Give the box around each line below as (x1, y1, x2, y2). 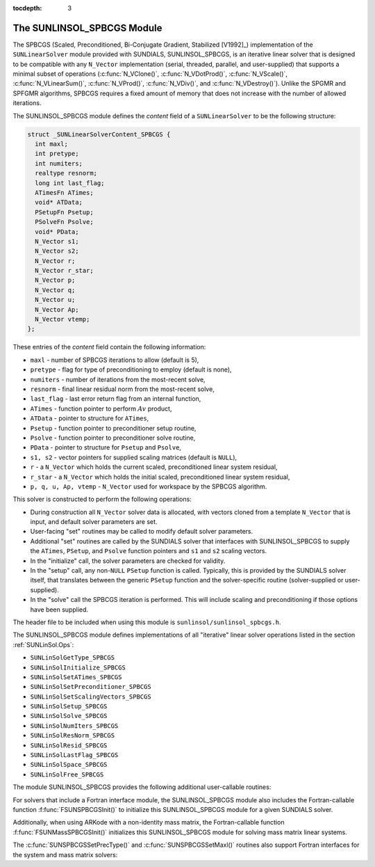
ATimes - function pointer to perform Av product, (30, 404, 172, 413)
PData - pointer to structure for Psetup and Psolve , (30, 443, 182, 452)
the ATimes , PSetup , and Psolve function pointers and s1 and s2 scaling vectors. (30, 547, 267, 555)
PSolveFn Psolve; (35, 218, 94, 226)
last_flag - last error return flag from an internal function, (30, 395, 201, 403)
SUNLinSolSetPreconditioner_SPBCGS (30, 683, 152, 691)
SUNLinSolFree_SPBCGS (30, 770, 104, 779)
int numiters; (35, 159, 83, 167)
